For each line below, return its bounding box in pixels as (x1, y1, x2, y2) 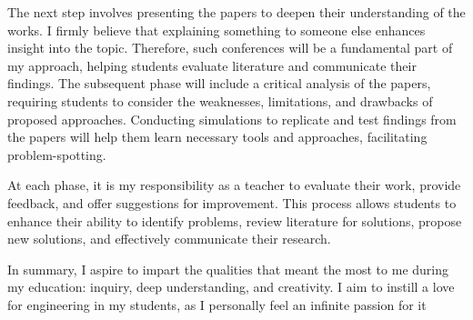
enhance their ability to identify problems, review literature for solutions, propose (7, 211, 462, 230)
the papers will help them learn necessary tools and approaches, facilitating (7, 127, 428, 146)
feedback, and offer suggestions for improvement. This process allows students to (7, 193, 457, 212)
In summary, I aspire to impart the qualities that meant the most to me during (7, 259, 449, 278)
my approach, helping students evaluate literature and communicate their (7, 55, 417, 75)
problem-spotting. (7, 145, 106, 164)
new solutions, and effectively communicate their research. (7, 229, 331, 248)
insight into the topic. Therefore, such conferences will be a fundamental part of (7, 38, 453, 57)
